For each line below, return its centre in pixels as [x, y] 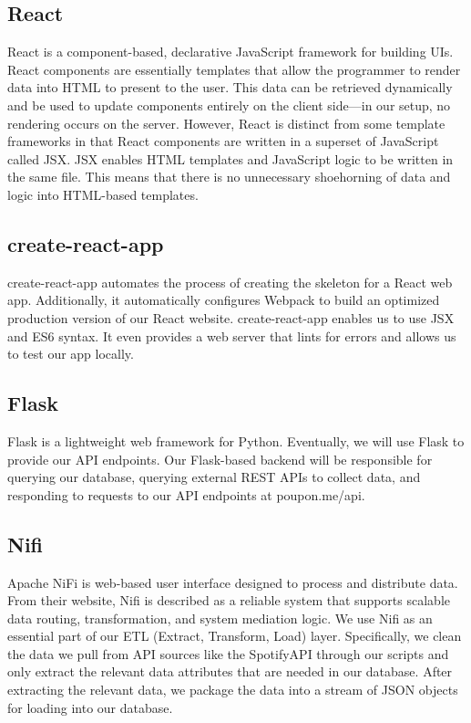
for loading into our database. [90, 707]
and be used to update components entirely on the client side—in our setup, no [229, 105]
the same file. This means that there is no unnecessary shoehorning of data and [229, 177]
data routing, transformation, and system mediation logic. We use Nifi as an [220, 618]
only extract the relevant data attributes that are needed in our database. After [230, 671]
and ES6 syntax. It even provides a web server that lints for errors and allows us [232, 335]
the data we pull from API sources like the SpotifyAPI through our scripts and [228, 653]
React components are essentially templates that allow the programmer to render [234, 69]
